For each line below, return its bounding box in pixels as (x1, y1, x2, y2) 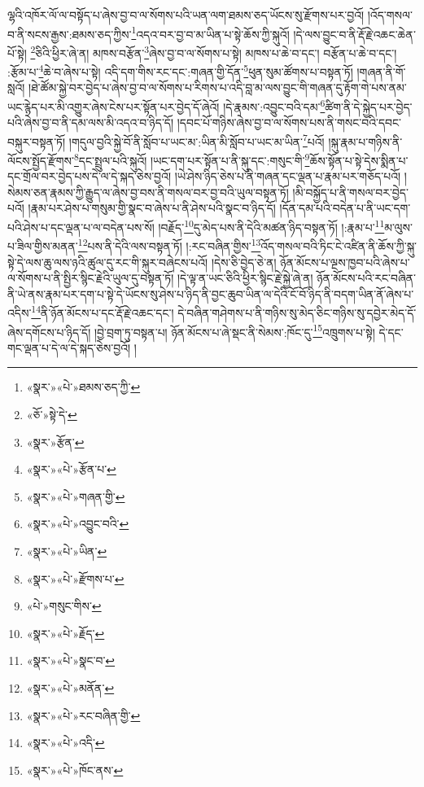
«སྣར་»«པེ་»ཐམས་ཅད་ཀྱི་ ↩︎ (26, 378, 141, 396)
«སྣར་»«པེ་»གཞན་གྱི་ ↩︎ (26, 488, 125, 505)
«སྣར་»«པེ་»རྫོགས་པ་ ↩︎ (26, 570, 125, 587)
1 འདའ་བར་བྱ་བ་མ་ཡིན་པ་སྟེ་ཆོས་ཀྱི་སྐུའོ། (131, 23, 290, 42)
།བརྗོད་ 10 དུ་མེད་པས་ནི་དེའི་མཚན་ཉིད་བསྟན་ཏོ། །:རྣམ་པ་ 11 (158, 216, 385, 235)
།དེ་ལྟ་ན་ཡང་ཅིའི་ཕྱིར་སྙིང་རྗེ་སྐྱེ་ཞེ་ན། (177, 269, 313, 286)
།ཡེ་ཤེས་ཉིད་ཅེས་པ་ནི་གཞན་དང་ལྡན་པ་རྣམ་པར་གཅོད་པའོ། (174, 168, 401, 185)
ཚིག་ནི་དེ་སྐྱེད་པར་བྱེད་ (325, 98, 413, 115)
